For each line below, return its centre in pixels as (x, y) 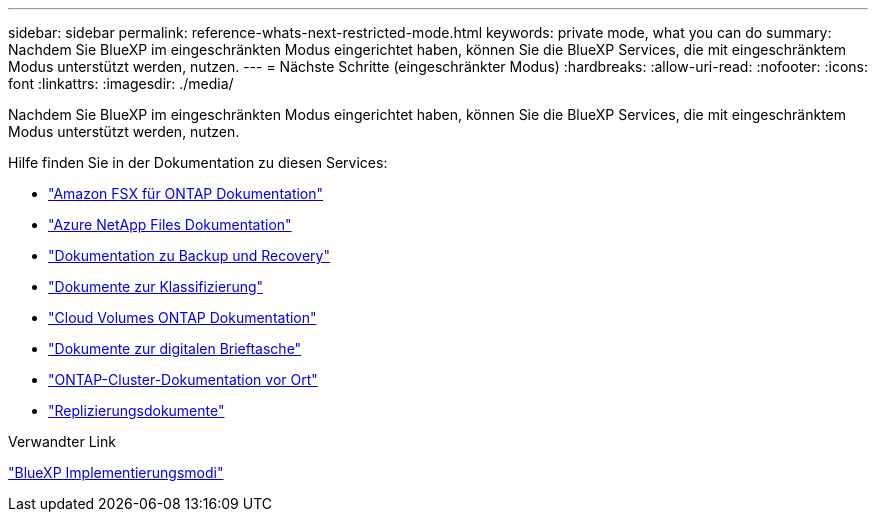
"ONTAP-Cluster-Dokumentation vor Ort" (183, 379)
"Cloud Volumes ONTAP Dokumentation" (182, 317)
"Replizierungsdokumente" (136, 410)
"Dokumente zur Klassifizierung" (156, 286)
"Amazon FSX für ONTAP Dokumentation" (186, 193)
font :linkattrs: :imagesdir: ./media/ (121, 83)
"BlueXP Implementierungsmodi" (116, 472)
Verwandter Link (62, 441)
